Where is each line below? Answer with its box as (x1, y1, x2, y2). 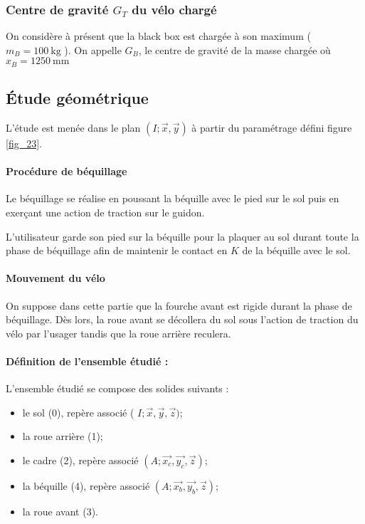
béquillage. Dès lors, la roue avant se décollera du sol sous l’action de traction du (6, 312, 359, 327)
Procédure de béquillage (6, 164, 127, 179)
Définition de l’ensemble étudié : (6, 354, 169, 368)
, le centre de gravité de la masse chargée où (138, 42, 331, 57)
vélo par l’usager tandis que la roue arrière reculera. (6, 325, 231, 340)
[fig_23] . (6, 136, 42, 151)
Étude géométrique (6, 87, 149, 109)
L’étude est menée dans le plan (6, 120, 141, 135)
